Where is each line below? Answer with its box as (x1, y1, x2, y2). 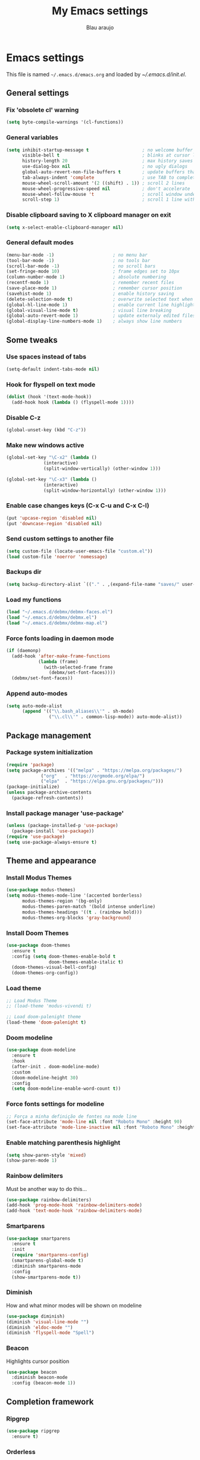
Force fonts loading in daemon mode (6, 634, 114, 642)
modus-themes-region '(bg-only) (21, 898, 102, 904)
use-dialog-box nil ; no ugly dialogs (21, 164, 187, 170)
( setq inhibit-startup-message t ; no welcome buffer (6, 147, 193, 153)
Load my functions (6, 595, 61, 604)
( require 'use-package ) (6, 834, 65, 840)
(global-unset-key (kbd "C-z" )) (6, 427, 86, 433)
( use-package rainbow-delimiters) (6, 1197, 92, 1203)
